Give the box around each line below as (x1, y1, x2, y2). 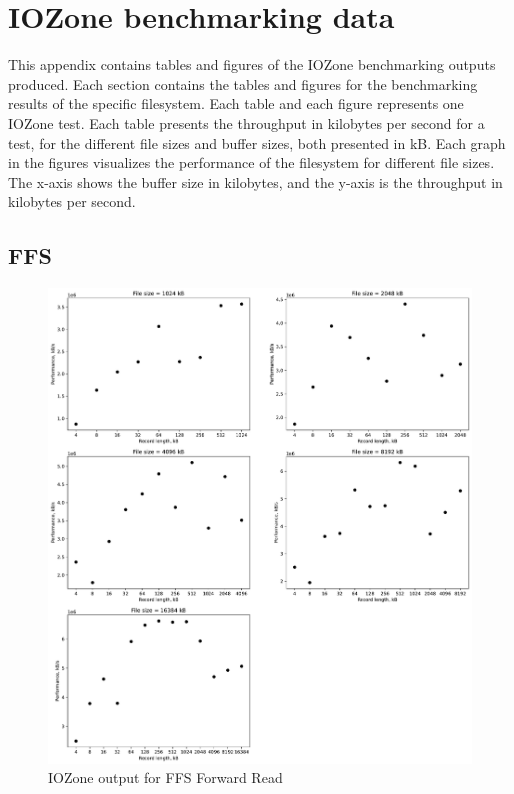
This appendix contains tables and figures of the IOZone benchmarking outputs (8, 54, 496, 75)
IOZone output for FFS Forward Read (48, 767, 283, 788)
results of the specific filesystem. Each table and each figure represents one (8, 93, 464, 114)
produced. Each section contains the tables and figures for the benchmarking (8, 73, 478, 94)
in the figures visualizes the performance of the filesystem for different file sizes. (8, 152, 495, 173)
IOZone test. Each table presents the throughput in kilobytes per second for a (8, 112, 485, 133)
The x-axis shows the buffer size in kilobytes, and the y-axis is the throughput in (8, 171, 503, 192)
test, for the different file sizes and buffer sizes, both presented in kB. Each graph (8, 132, 506, 153)
